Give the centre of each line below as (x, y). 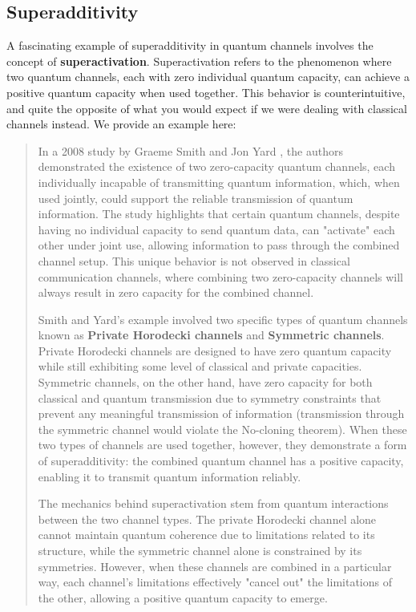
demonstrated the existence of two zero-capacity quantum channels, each (216, 166)
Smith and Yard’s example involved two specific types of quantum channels (223, 319)
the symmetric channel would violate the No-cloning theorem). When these (222, 429)
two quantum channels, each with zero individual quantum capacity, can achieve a (208, 77)
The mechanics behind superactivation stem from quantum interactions (213, 503)
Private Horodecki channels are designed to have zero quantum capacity (215, 350)
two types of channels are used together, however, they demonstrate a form (222, 445)
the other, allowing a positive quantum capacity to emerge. (183, 597)
